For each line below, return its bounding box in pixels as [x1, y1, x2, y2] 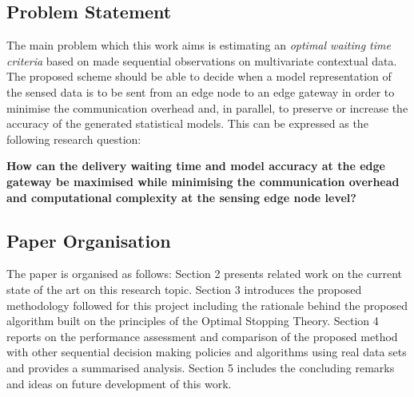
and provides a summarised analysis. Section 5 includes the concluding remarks [6, 359, 395, 375]
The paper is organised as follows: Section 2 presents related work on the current [6, 265, 402, 282]
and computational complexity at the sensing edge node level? [6, 189, 356, 205]
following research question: [6, 130, 141, 147]
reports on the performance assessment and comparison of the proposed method [6, 328, 398, 344]
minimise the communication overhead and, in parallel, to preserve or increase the [6, 99, 408, 116]
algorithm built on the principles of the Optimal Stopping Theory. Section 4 [6, 312, 379, 329]
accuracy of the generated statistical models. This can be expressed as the [6, 115, 368, 132]
